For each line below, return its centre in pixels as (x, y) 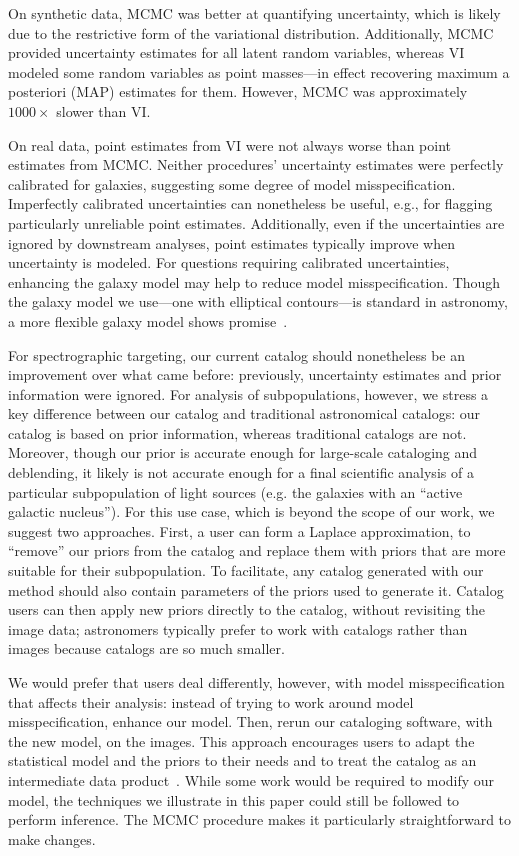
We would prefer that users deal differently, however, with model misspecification (256, 682)
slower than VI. (103, 110)
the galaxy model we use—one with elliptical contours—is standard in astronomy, (258, 301)
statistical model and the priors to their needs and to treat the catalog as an (242, 760)
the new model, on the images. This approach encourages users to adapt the (241, 740)
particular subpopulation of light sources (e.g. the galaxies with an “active (235, 491)
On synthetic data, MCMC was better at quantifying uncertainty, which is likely (254, 13)
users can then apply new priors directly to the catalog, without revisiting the (246, 609)
